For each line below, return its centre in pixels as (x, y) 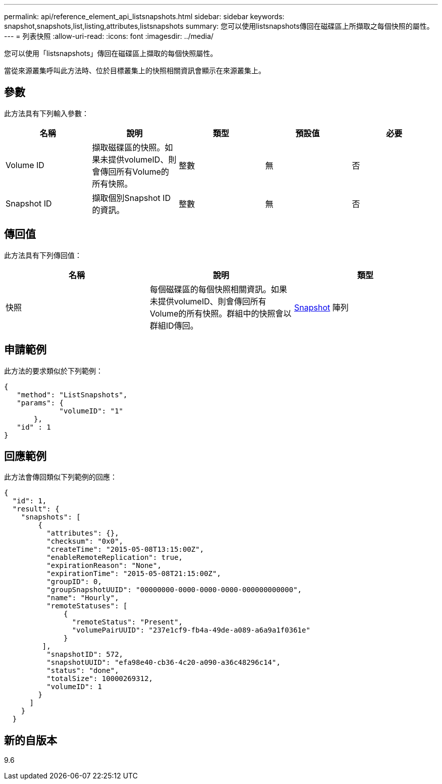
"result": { (36, 509)
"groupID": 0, (74, 582)
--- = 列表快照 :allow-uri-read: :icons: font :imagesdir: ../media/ (109, 36)
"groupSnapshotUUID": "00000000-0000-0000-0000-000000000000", (174, 590)
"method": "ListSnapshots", (72, 395)
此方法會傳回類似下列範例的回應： (61, 477)
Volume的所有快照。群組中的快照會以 (220, 313)
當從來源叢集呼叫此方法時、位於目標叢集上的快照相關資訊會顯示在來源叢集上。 (135, 70)
